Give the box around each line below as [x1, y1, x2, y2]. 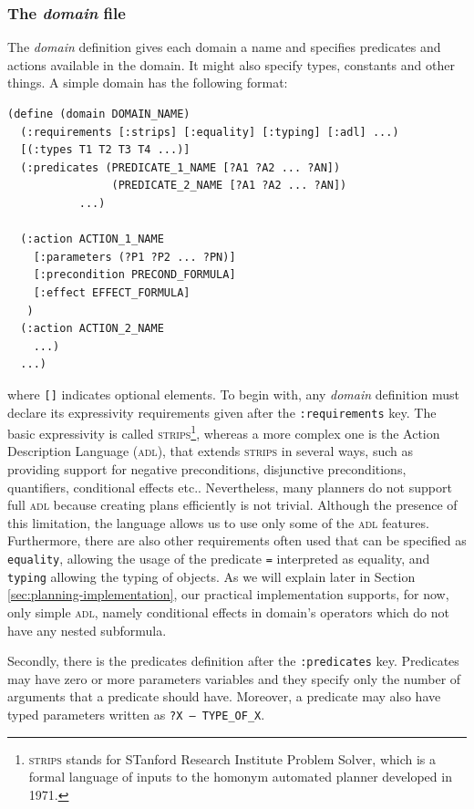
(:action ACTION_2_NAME [20, 322, 164, 336]
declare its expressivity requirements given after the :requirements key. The [7, 402, 437, 421]
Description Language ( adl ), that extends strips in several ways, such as [7, 441, 413, 461]
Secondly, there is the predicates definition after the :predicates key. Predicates [7, 651, 459, 670]
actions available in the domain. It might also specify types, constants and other [7, 55, 455, 74]
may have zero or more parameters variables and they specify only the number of [7, 669, 461, 688]
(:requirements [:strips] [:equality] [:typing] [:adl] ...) [20, 125, 399, 139]
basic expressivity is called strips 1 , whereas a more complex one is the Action [7, 421, 440, 442]
